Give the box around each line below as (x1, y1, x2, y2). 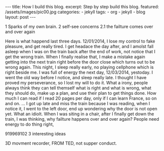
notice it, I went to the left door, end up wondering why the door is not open (5, 106, 158, 111)
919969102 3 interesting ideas (5, 131, 66, 136)
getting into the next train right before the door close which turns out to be (5, 59, 155, 65)
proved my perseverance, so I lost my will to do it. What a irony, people (5, 80, 148, 86)
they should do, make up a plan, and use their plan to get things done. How (5, 90, 157, 96)
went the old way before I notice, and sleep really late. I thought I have (5, 75, 147, 80)
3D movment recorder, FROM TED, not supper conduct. (5, 140, 117, 146)
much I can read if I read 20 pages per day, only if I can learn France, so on (5, 95, 157, 101)
